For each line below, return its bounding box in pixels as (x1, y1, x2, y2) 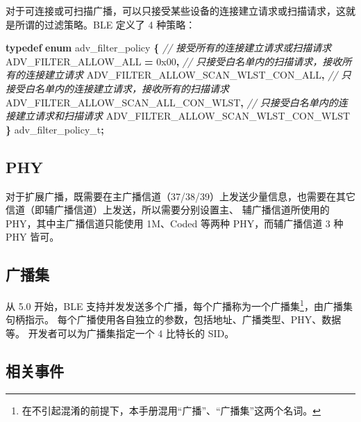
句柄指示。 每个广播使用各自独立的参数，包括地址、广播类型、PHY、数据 (6, 312, 342, 327)
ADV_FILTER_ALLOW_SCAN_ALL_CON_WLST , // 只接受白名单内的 (6, 95, 338, 109)
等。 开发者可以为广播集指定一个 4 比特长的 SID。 (6, 325, 235, 340)
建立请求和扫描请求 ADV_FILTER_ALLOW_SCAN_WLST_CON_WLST (15, 108, 351, 123)
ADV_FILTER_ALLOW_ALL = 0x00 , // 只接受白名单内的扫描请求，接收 (6, 54, 342, 68)
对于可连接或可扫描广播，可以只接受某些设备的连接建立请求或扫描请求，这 (6, 3, 346, 17)
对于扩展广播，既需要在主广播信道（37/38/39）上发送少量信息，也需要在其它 (6, 188, 355, 203)
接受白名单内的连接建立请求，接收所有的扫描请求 (6, 81, 229, 95)
